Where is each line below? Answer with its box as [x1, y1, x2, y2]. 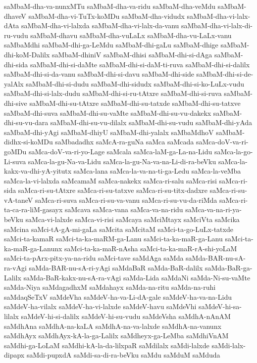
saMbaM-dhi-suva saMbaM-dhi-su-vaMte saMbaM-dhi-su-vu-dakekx [4, 107, 211, 118]
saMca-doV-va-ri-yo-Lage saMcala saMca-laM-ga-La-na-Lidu [28, 146, 212, 156]
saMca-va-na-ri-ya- [185, 204, 242, 215]
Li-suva [4, 156, 26, 166]
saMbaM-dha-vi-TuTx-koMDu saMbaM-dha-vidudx [28, 10, 185, 21]
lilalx [4, 311, 19, 321]
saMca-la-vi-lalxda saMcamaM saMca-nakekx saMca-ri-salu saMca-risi [4, 175, 217, 185]
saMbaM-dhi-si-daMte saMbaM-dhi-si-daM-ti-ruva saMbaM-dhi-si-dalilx [30, 59, 250, 69]
